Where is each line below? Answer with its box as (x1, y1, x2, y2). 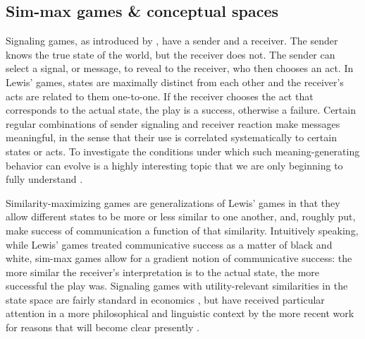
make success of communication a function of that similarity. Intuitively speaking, (6, 222, 359, 237)
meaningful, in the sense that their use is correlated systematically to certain (6, 130, 337, 145)
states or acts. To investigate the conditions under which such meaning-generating (6, 143, 360, 158)
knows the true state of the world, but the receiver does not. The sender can (6, 47, 335, 61)
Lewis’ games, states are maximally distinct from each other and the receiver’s (6, 74, 344, 89)
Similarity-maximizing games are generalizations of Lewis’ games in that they (6, 195, 340, 210)
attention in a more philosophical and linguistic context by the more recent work (6, 306, 354, 321)
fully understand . (6, 172, 83, 186)
